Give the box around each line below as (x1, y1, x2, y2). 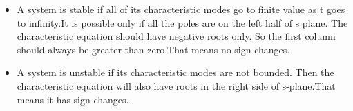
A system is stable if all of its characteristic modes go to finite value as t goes (17, 2, 345, 16)
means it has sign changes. (17, 92, 129, 106)
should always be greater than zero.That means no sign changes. (17, 42, 290, 56)
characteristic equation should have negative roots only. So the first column (17, 29, 336, 43)
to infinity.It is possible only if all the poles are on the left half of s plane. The (17, 15, 348, 29)
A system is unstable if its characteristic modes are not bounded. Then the (17, 65, 334, 79)
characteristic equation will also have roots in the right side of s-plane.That (17, 78, 336, 92)
